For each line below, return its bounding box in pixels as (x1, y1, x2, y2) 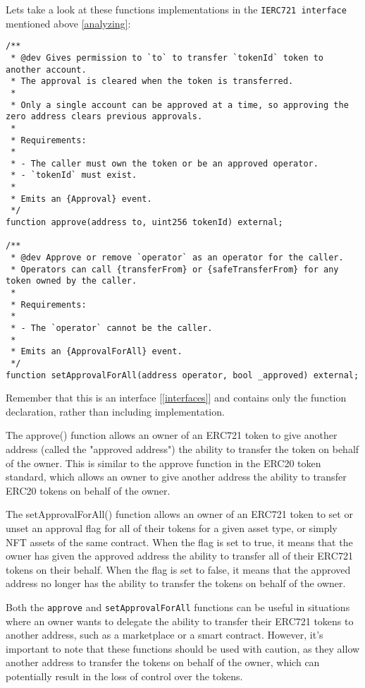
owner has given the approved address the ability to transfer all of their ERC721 (6, 548, 353, 563)
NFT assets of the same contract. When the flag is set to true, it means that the (6, 534, 353, 549)
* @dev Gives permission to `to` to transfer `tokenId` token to (11, 52, 324, 63)
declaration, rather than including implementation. (6, 404, 225, 418)
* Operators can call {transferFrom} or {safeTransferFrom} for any (11, 264, 339, 274)
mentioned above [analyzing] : (6, 16, 131, 30)
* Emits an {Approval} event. (11, 193, 152, 204)
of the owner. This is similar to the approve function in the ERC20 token (6, 455, 321, 470)
